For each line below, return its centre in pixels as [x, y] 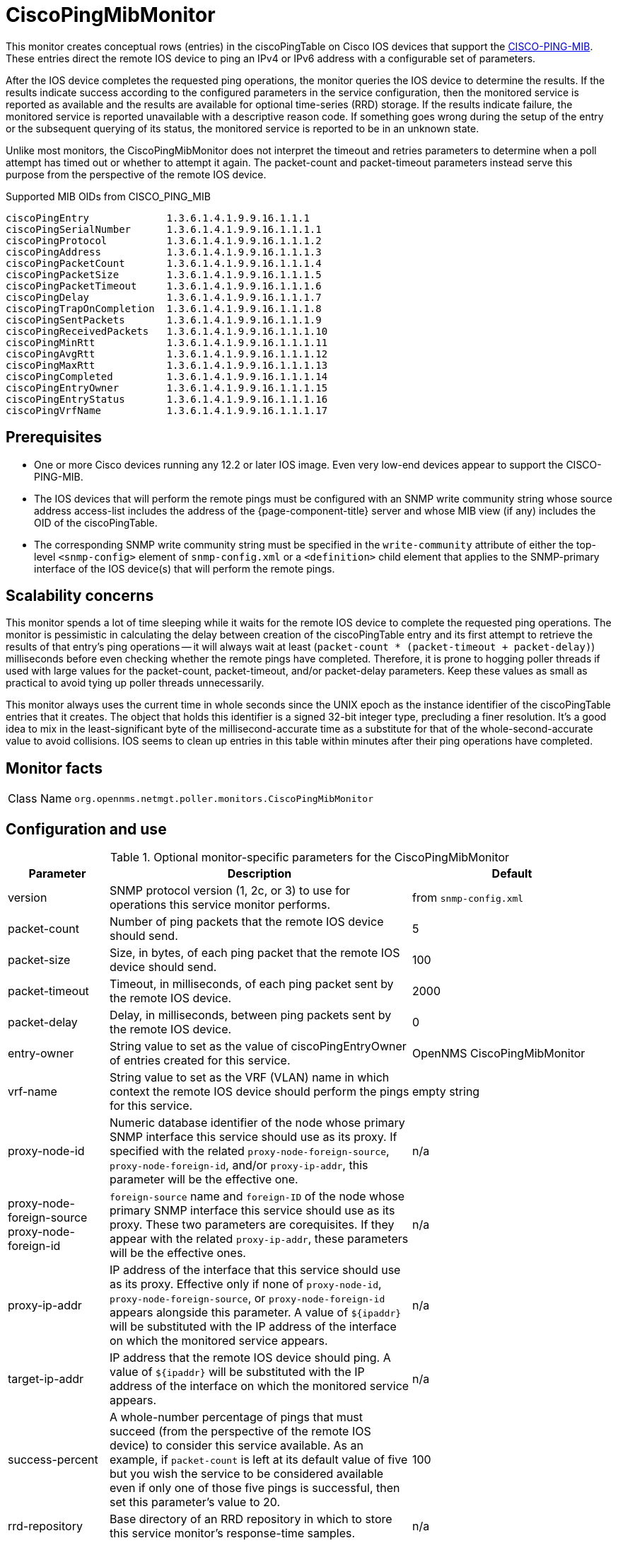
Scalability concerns [80, 596]
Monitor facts [54, 768]
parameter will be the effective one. [204, 1180]
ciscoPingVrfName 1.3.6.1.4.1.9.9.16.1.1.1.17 [167, 410]
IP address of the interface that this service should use [255, 1270]
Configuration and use [86, 829]
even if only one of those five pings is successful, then [255, 1488]
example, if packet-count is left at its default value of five [258, 1460]
